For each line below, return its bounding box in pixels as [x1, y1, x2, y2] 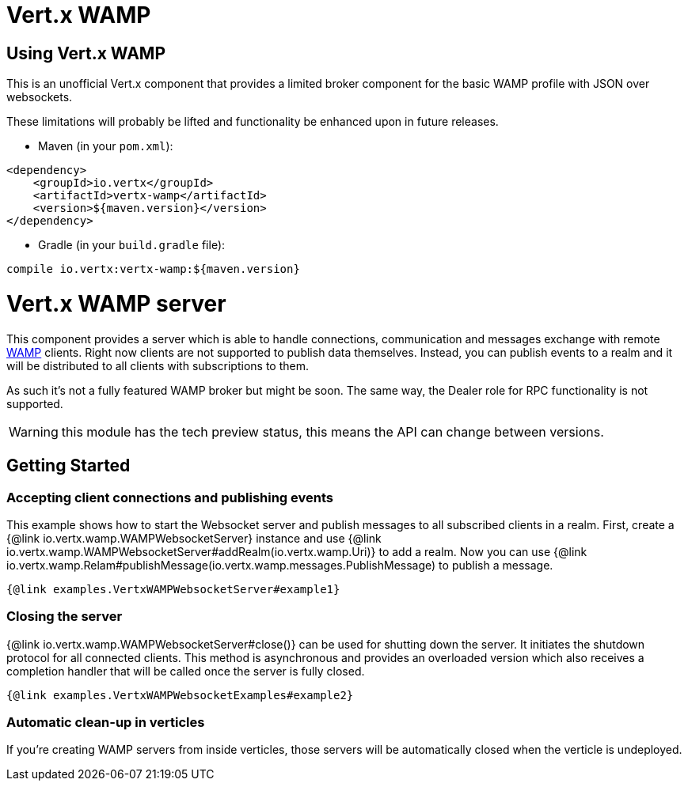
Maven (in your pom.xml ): [38, 139, 173, 153]
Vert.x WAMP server [6, 289, 226, 317]
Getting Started [6, 456, 131, 476]
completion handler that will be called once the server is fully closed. [6, 664, 365, 678]
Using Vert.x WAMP [6, 43, 165, 63]
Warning [9, 423, 59, 440]
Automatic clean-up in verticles [6, 714, 205, 731]
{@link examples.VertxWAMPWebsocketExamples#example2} [6, 688, 354, 702]
